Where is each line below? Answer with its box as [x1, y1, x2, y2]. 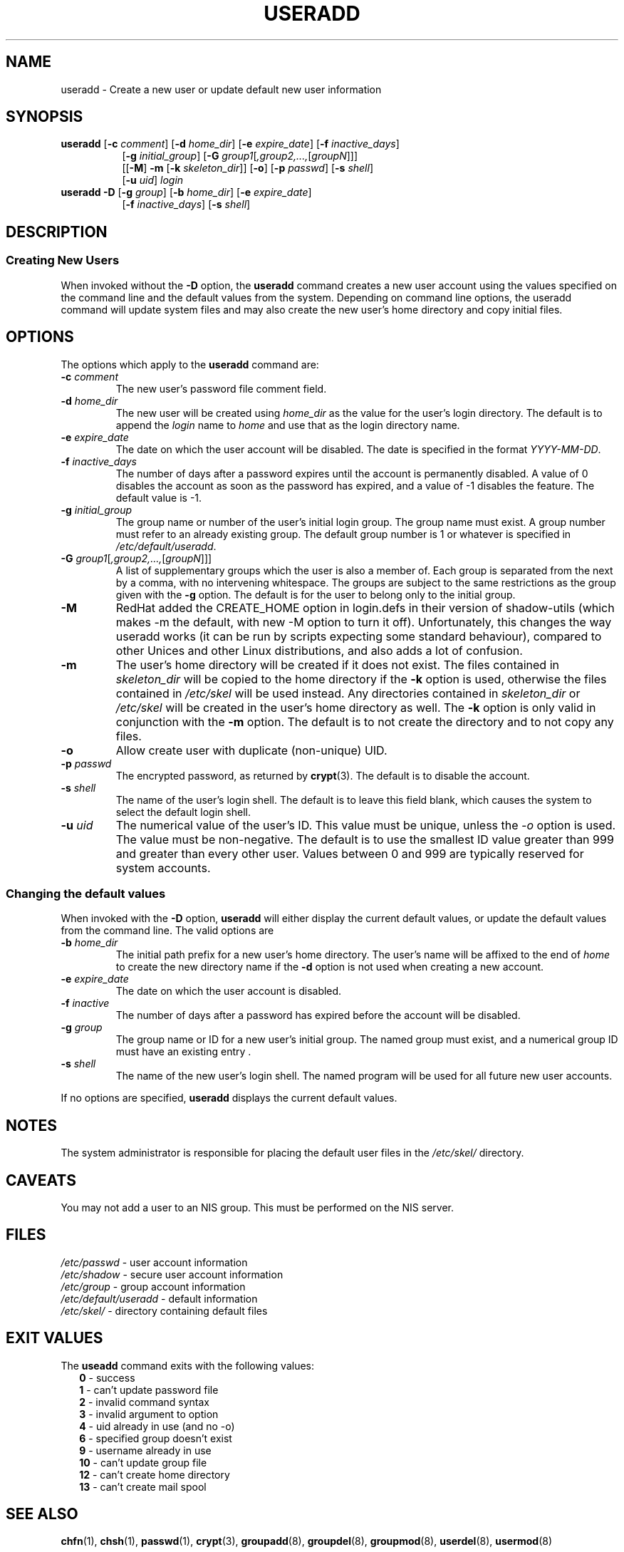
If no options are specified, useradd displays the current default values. [61, 1092, 397, 1104]
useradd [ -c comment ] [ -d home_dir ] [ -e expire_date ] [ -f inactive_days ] [61, 138, 400, 150]
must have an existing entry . [115, 1045, 251, 1058]
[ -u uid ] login [122, 174, 184, 187]
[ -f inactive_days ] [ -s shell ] [122, 198, 251, 211]
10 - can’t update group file [79, 1456, 207, 1469]
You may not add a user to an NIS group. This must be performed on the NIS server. [61, 1201, 454, 1214]
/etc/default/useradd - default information [61, 1292, 258, 1305]
